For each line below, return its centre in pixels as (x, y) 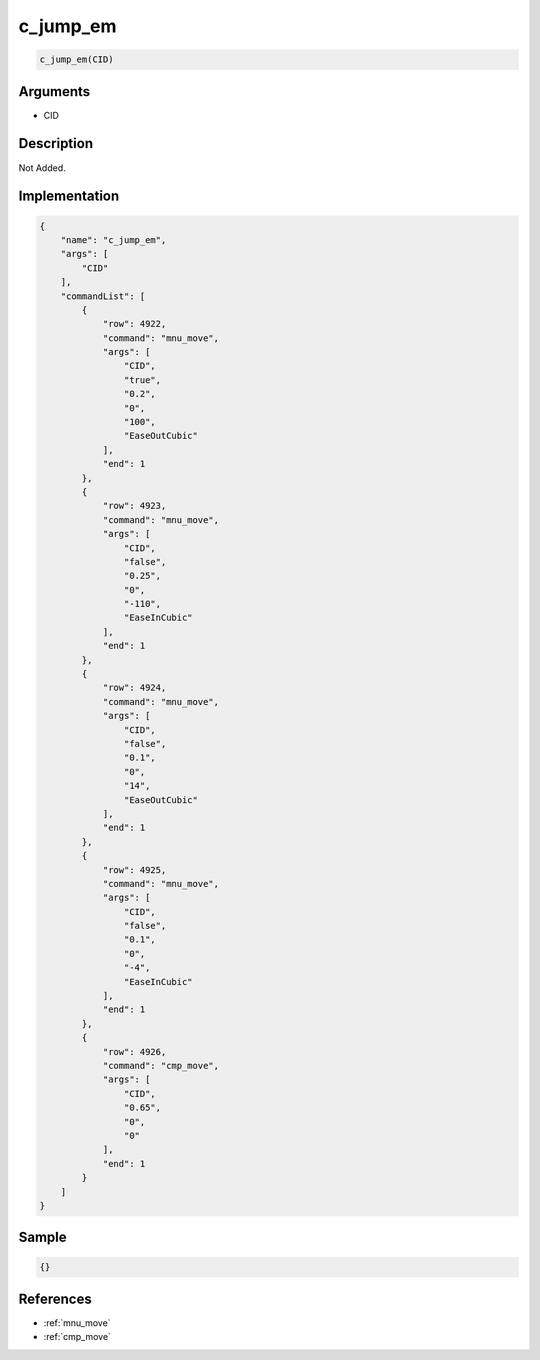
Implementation (69, 196)
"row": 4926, (134, 1051)
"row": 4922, (134, 324)
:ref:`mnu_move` (77, 1322)
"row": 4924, (134, 688)
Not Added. (42, 167)
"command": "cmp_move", (161, 1065)
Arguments (54, 91)
